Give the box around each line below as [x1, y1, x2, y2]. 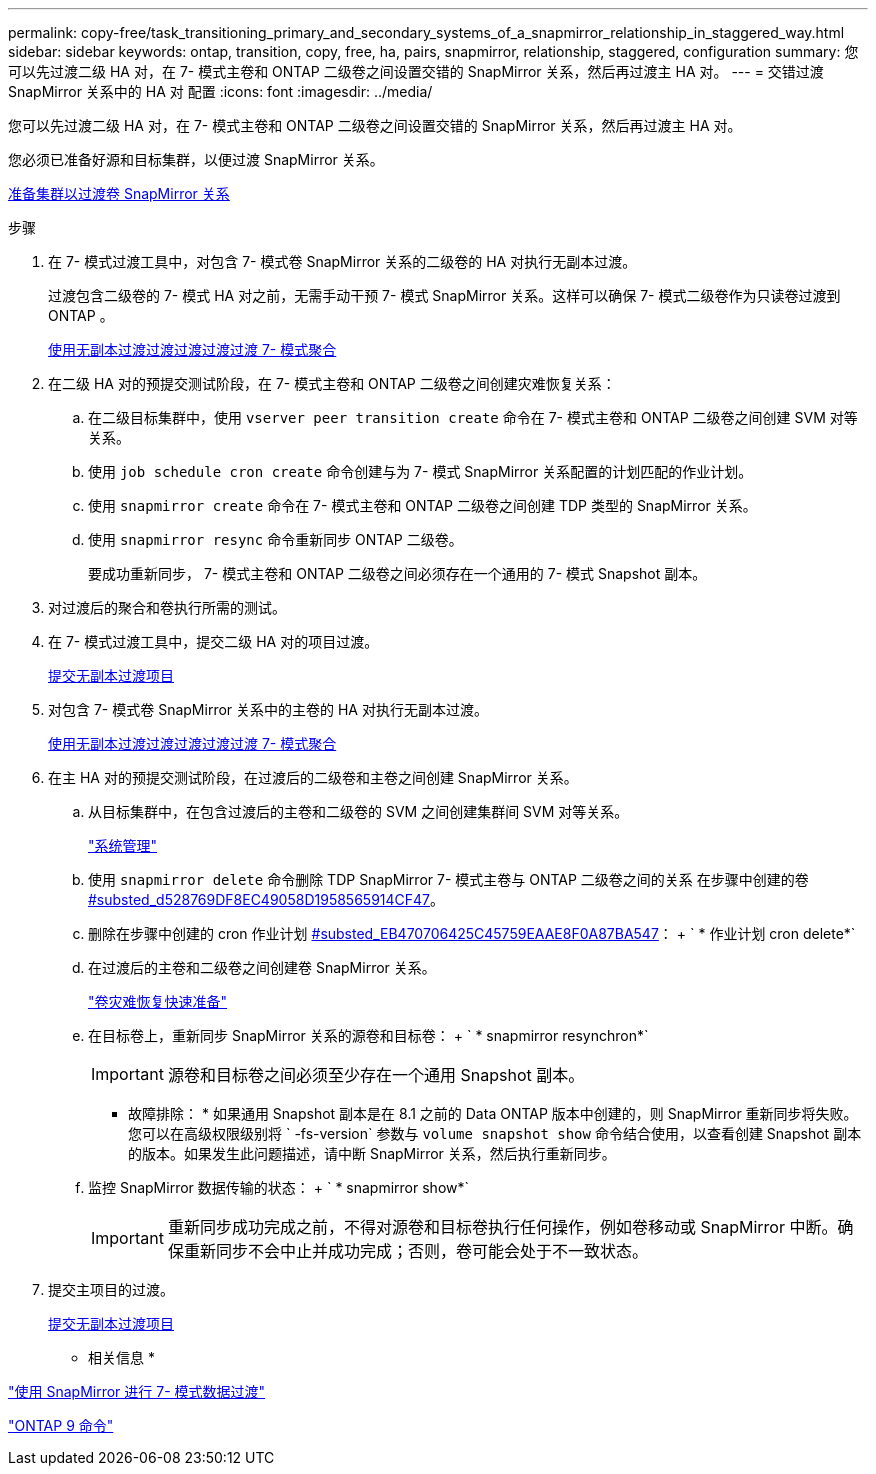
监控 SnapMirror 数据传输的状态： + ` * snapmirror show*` [88, 1179, 470, 1196]
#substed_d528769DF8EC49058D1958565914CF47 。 [88, 891, 445, 908]
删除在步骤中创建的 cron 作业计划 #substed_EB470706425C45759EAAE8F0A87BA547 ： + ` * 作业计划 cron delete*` [88, 925, 856, 942]
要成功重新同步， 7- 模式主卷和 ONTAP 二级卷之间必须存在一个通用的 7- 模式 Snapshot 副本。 [88, 565, 707, 582]
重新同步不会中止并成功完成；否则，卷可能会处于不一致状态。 [183, 1241, 648, 1261]
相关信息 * [88, 1349, 155, 1366]
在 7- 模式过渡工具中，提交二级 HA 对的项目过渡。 [48, 633, 379, 650]
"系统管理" [88, 837, 158, 854]
